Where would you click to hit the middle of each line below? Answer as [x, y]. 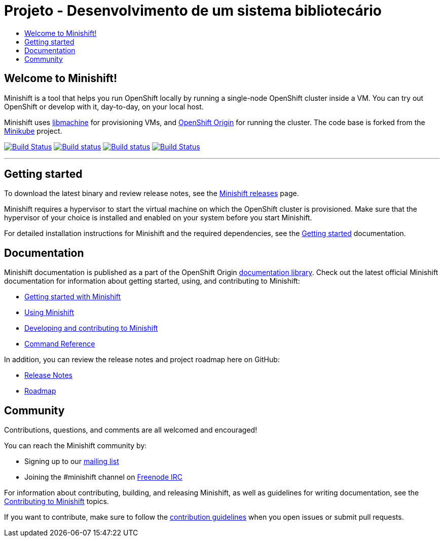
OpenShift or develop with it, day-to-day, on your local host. [104, 106]
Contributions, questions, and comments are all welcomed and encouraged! [131, 430]
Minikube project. [33, 131]
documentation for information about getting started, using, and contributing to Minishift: [152, 281]
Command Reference [60, 344]
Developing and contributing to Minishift [91, 328]
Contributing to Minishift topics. [57, 501]
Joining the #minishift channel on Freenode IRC [103, 477]
